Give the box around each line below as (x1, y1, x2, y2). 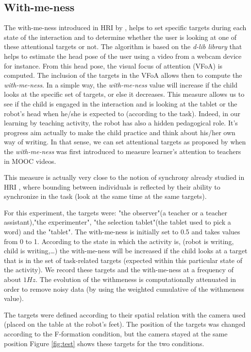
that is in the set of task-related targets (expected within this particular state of (4, 255, 242, 265)
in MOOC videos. (4, 156, 56, 166)
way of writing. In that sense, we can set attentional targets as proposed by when (4, 137, 246, 147)
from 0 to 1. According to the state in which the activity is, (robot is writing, (4, 236, 234, 246)
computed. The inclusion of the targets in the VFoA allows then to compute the (4, 70, 242, 80)
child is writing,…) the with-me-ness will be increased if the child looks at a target (4, 246, 248, 256)
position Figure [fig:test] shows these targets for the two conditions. (4, 338, 204, 348)
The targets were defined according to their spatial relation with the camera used (4, 309, 246, 319)
